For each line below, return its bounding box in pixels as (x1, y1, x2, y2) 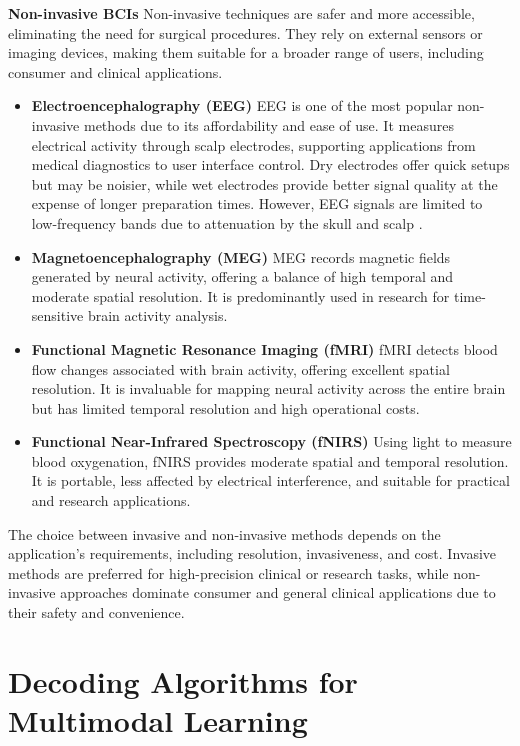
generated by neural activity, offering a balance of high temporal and (31, 266, 454, 287)
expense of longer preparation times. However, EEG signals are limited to (31, 193, 483, 214)
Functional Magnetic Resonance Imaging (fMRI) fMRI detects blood (31, 338, 498, 359)
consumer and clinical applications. (8, 61, 223, 82)
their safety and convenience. (8, 602, 185, 623)
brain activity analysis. (87, 305, 228, 326)
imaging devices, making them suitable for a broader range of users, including (8, 42, 484, 63)
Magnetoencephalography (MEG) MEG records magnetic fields (31, 246, 451, 267)
